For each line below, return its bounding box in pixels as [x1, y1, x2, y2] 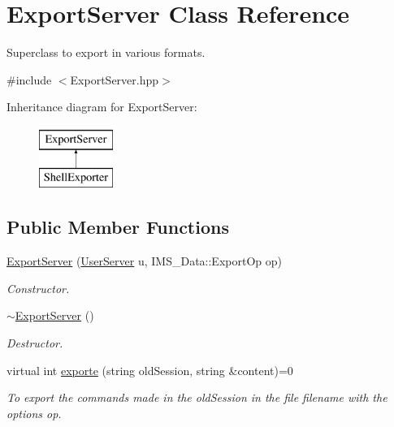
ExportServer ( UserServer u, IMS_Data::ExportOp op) [6, 252, 282, 270]
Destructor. [6, 334, 63, 352]
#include [6, 71, 52, 88]
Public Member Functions [6, 214, 229, 239]
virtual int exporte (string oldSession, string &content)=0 [6, 361, 293, 378]
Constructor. [6, 279, 70, 296]
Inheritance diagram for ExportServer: [6, 98, 197, 115]
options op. [6, 404, 62, 421]
